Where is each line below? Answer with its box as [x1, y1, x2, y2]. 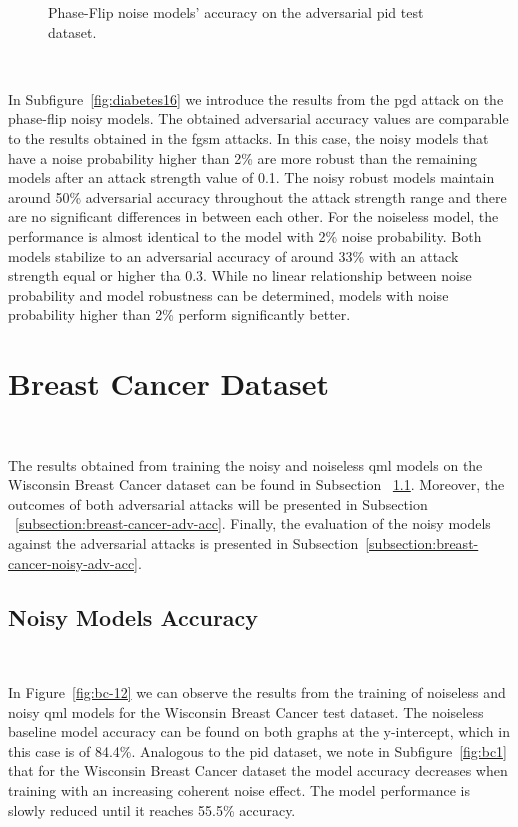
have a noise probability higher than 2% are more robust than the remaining [8, 147, 478, 168]
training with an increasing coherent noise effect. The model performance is [8, 779, 471, 800]
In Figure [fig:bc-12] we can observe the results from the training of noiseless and [8, 681, 506, 702]
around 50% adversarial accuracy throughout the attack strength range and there [8, 186, 507, 207]
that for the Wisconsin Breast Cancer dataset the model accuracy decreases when [8, 760, 508, 781]
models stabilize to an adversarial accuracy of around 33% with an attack [8, 245, 459, 266]
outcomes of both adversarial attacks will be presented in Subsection [8, 493, 428, 514]
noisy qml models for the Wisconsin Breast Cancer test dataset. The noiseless [8, 701, 484, 722]
